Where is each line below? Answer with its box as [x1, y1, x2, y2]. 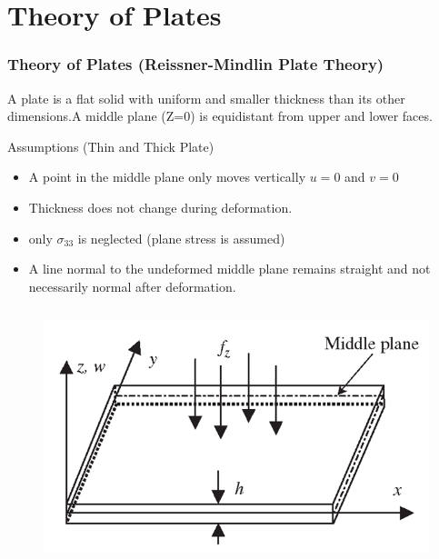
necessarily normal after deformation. [28, 276, 236, 295]
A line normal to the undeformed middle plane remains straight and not [28, 259, 431, 278]
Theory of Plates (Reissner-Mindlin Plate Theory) [7, 53, 384, 75]
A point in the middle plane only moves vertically [28, 167, 306, 186]
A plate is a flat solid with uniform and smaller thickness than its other [7, 88, 405, 107]
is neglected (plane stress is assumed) [77, 228, 285, 247]
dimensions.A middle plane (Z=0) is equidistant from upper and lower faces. [7, 106, 433, 125]
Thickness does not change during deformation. [28, 197, 293, 216]
